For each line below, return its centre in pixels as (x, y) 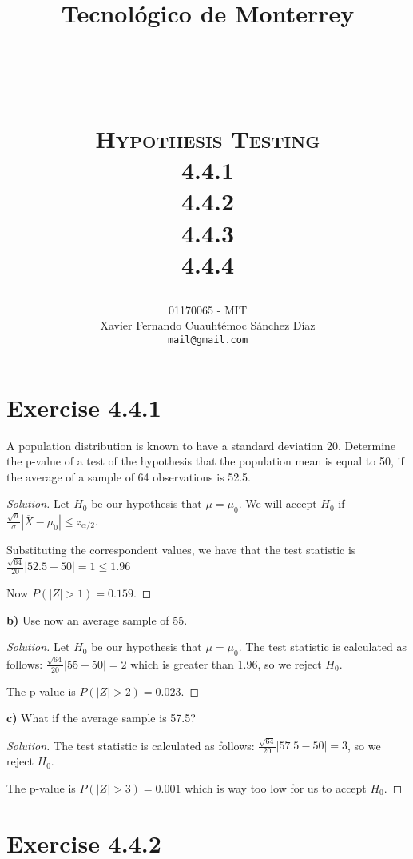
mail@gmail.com (208, 340)
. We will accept (278, 503)
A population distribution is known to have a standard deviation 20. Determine (201, 445)
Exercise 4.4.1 (84, 407)
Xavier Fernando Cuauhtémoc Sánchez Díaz (208, 325)
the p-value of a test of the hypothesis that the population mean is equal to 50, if (205, 461)
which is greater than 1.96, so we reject (226, 663)
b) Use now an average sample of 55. (97, 619)
